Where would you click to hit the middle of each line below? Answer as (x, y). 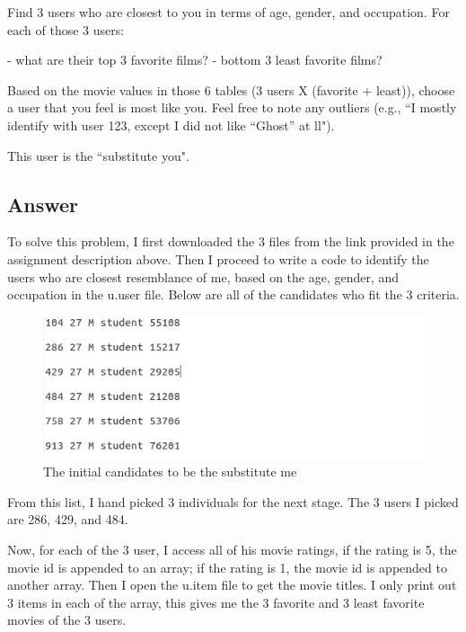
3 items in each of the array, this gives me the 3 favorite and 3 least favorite (216, 602)
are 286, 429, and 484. (68, 519)
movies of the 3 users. (67, 620)
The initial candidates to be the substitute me (170, 472)
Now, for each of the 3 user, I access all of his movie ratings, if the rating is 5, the (232, 549)
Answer (43, 204)
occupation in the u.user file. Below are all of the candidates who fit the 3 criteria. (233, 294)
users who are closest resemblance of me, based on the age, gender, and (203, 276)
